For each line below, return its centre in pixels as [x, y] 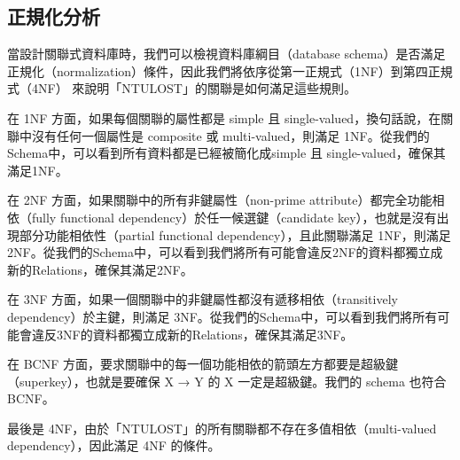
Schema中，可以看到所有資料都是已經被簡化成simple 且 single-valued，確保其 [226, 153]
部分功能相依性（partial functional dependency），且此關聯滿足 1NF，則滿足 [235, 234]
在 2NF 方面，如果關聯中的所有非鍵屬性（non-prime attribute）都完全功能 [220, 200]
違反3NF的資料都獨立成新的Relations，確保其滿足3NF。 [192, 334]
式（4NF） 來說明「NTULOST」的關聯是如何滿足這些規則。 [182, 88]
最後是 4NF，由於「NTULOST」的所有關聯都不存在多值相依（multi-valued [222, 428]
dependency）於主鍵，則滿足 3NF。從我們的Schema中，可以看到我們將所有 [222, 316]
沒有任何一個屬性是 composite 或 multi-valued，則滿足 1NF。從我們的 [230, 135]
